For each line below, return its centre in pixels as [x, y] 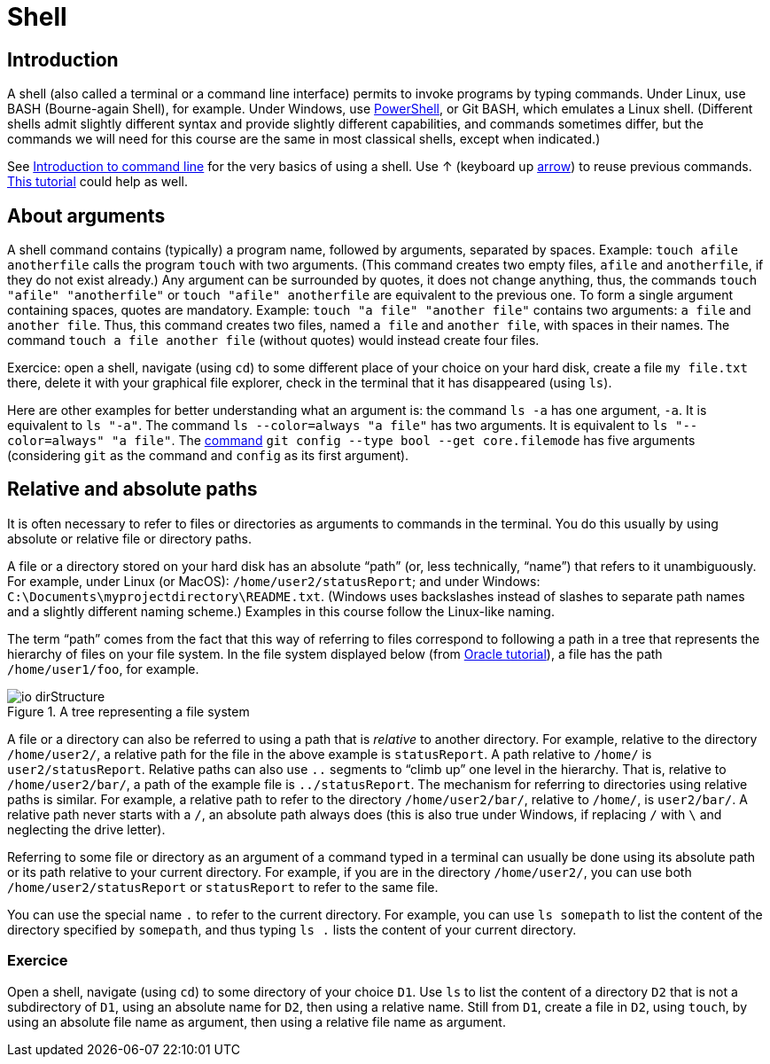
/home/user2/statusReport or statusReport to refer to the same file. [223, 887]
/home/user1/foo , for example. [103, 669]
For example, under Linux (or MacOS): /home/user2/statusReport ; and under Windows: [274, 581]
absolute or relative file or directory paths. [129, 538]
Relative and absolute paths [132, 489]
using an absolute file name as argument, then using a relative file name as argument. [257, 1021]
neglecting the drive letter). [86, 829]
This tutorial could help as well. [97, 182]
